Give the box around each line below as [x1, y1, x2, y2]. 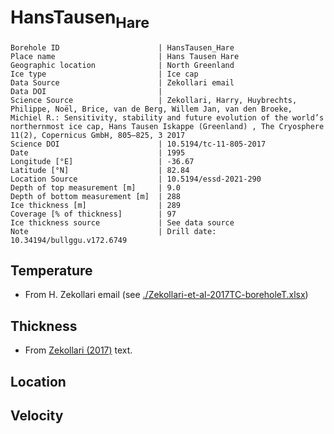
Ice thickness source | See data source [10, 217, 235, 228]
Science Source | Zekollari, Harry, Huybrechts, [10, 95, 298, 105]
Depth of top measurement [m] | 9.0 [10, 182, 182, 193]
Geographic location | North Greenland [10, 60, 235, 70]
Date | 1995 [10, 147, 186, 158]
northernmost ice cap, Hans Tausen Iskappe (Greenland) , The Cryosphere [10, 121, 325, 131]
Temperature [10, 262, 93, 279]
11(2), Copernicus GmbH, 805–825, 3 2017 [10, 130, 186, 140]
